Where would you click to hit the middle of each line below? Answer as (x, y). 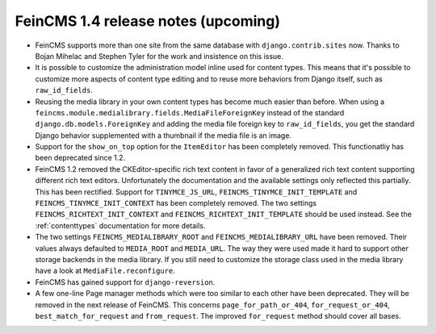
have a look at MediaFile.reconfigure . (105, 271)
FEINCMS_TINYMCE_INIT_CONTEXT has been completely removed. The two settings (176, 203)
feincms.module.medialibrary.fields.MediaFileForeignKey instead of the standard (190, 112)
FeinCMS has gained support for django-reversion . (125, 282)
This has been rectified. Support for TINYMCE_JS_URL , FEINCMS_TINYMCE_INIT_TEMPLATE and (196, 192)
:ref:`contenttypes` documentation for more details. (120, 225)
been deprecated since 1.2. (80, 158)
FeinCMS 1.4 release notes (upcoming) (147, 21)
